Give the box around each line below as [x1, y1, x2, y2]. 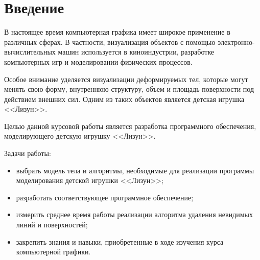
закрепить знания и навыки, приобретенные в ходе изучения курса [16, 236, 224, 247]
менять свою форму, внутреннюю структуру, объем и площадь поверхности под [4, 84, 254, 94]
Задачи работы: [4, 148, 51, 159]
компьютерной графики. [16, 246, 91, 257]
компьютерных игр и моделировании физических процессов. [4, 56, 193, 67]
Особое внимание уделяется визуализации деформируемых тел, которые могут [4, 73, 248, 84]
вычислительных [4, 46, 56, 57]
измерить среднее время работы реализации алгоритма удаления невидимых [16, 209, 253, 220]
